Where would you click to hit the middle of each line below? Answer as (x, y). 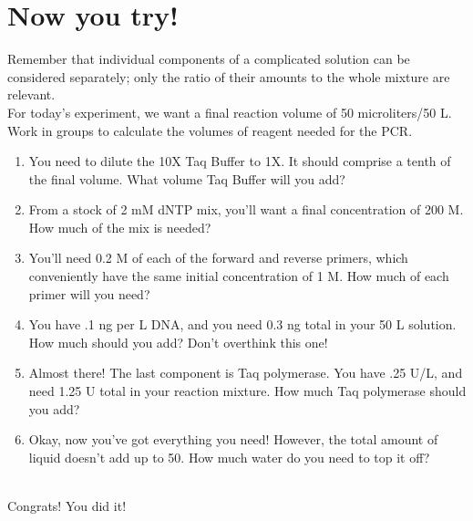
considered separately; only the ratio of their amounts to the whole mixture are (229, 76)
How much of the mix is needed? (120, 227)
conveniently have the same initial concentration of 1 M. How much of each (239, 276)
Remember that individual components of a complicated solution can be (209, 59)
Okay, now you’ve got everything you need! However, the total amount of (233, 439)
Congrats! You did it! (67, 505)
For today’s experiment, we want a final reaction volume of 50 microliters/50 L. (230, 112)
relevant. (31, 94)
